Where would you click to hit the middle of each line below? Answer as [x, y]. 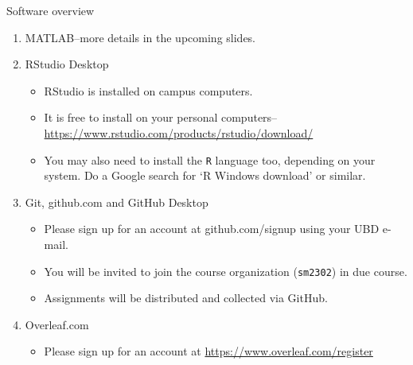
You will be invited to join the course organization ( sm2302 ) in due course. [226, 271]
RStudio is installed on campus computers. [148, 90]
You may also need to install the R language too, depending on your [210, 159]
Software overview [51, 10]
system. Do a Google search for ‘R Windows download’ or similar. [205, 175]
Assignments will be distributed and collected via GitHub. [186, 298]
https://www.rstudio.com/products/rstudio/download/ [179, 132]
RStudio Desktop [67, 64]
